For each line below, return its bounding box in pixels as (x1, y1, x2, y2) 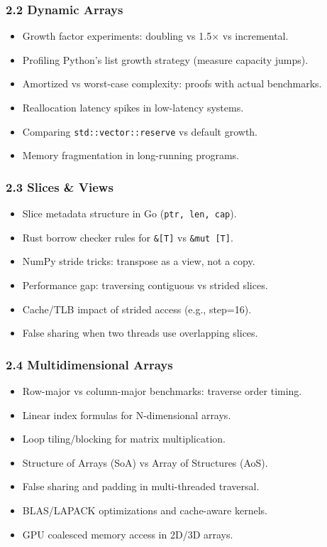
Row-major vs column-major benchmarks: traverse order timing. (22, 383, 302, 398)
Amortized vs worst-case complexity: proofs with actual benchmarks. (22, 76, 322, 91)
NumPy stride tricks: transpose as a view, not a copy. (22, 254, 255, 269)
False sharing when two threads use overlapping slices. (22, 325, 258, 340)
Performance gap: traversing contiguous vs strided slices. (22, 277, 268, 292)
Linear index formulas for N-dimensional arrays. (22, 407, 231, 422)
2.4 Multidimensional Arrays (6, 355, 173, 373)
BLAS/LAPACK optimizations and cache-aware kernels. (22, 502, 267, 517)
